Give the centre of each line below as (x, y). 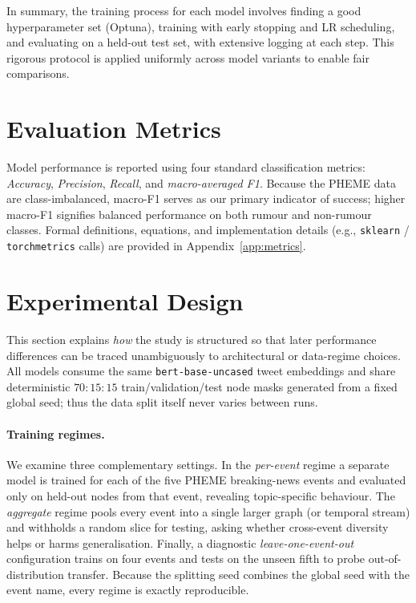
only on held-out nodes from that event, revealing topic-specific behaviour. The (201, 495)
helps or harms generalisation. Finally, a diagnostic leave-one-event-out (180, 542)
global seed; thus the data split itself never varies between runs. (162, 402)
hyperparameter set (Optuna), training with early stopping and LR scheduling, (201, 26)
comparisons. (38, 73)
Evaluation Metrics (114, 129)
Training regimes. (56, 433)
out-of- (385, 558)
